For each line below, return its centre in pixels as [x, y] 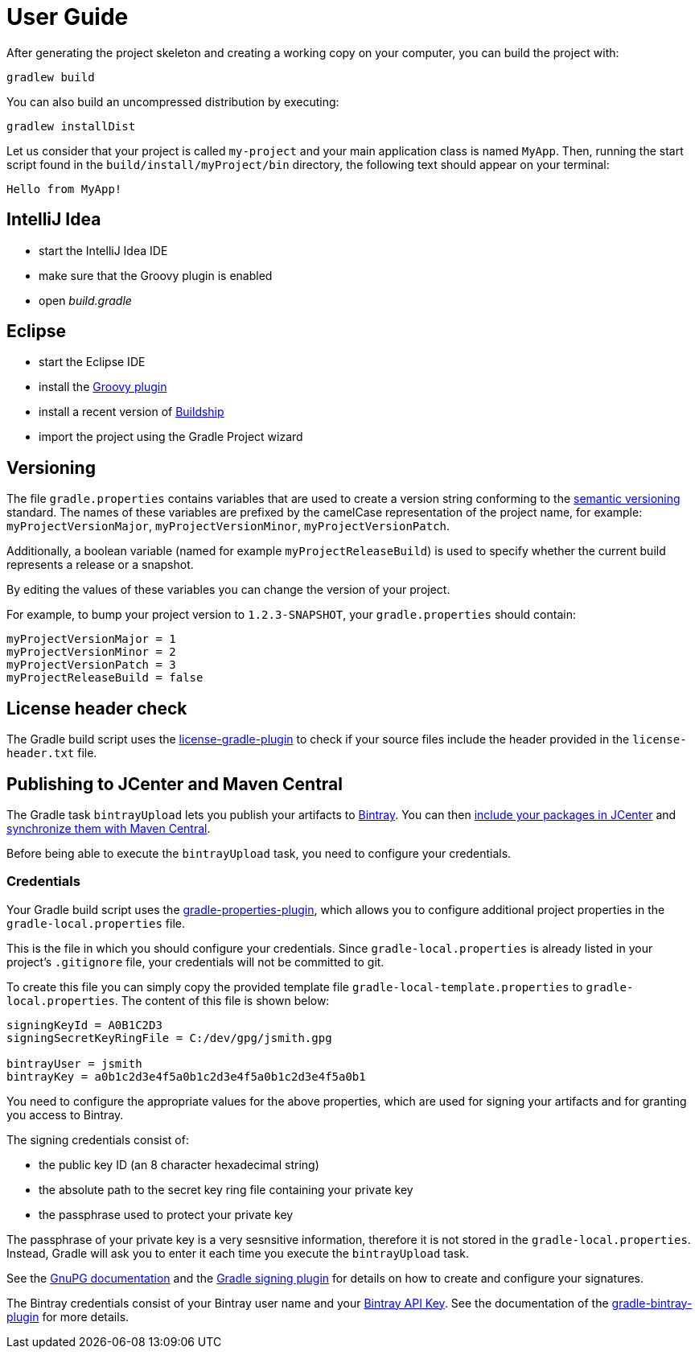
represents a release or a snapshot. [100, 565]
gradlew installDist [71, 126]
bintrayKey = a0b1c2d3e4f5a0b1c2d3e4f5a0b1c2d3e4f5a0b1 [186, 1076]
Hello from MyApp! [64, 189]
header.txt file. [52, 753]
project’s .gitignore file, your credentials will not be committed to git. [195, 962]
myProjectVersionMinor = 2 [91, 652]
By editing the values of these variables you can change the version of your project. [228, 590]
